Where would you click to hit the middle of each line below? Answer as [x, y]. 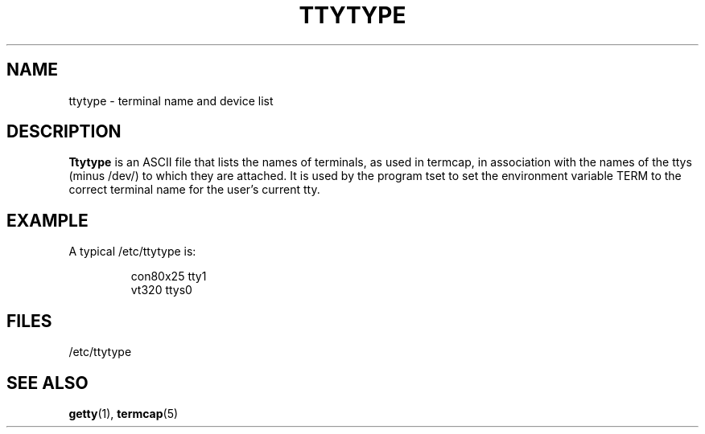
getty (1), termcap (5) [124, 413]
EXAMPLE [47, 220]
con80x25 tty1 [169, 276]
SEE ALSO [47, 383]
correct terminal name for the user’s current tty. [194, 190]
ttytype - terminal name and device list [171, 100]
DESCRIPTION [64, 132]
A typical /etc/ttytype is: [132, 252]
